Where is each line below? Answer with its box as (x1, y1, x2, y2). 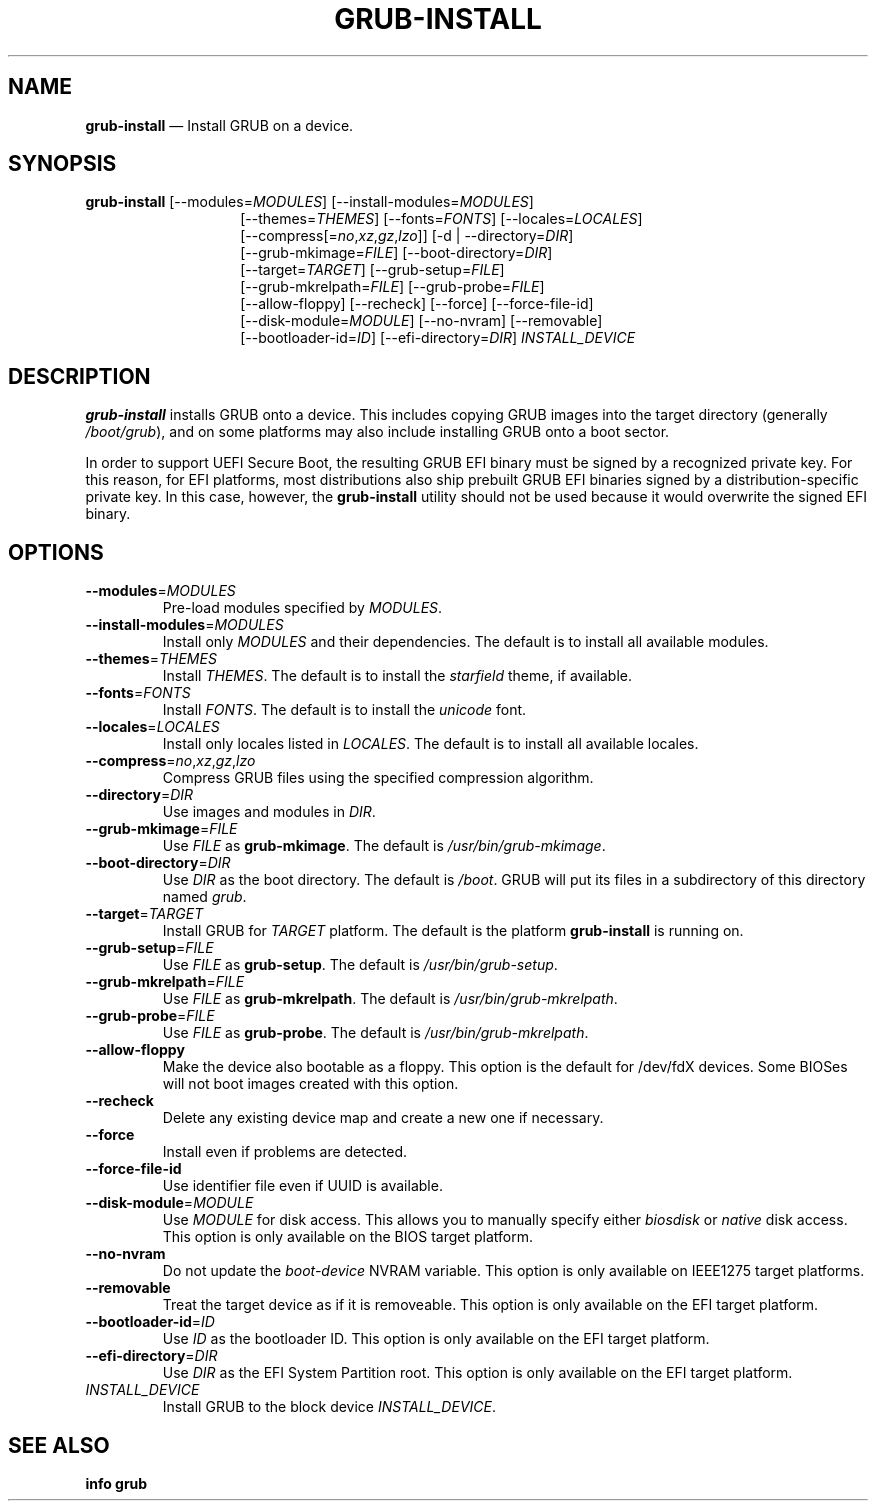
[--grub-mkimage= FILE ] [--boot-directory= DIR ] (240, 244, 553, 262)
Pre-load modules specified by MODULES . (162, 599, 443, 617)
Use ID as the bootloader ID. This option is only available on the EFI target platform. (162, 1330, 710, 1348)
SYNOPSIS (8, 151, 117, 177)
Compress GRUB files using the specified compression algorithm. (162, 769, 594, 787)
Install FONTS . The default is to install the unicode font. (162, 701, 527, 719)
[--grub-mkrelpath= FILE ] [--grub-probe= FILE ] (240, 278, 545, 296)
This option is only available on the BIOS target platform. (162, 1228, 533, 1246)
